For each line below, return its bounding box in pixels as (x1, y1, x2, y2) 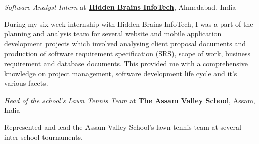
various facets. (4, 78, 48, 88)
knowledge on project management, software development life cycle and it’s (4, 68, 237, 78)
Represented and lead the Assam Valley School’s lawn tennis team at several (4, 121, 241, 132)
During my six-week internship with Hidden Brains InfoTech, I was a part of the (4, 18, 253, 29)
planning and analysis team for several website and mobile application (4, 28, 222, 39)
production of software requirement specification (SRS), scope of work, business (4, 48, 250, 59)
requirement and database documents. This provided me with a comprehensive (4, 58, 248, 68)
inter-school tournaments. (4, 131, 83, 142)
